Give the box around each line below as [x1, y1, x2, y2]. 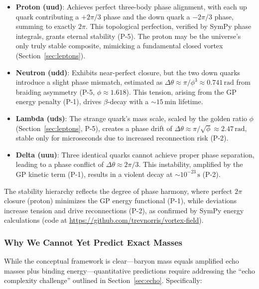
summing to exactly [15, 21, 76, 31]
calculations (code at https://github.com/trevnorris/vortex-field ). [4, 215, 204, 225]
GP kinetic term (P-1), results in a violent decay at [15, 168, 173, 179]
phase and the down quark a [103, 11, 190, 21]
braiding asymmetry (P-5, [15, 86, 95, 97]
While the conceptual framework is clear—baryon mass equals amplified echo [4, 256, 239, 266]
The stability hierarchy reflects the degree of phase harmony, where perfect [4, 185, 233, 196]
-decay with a [107, 96, 149, 107]
